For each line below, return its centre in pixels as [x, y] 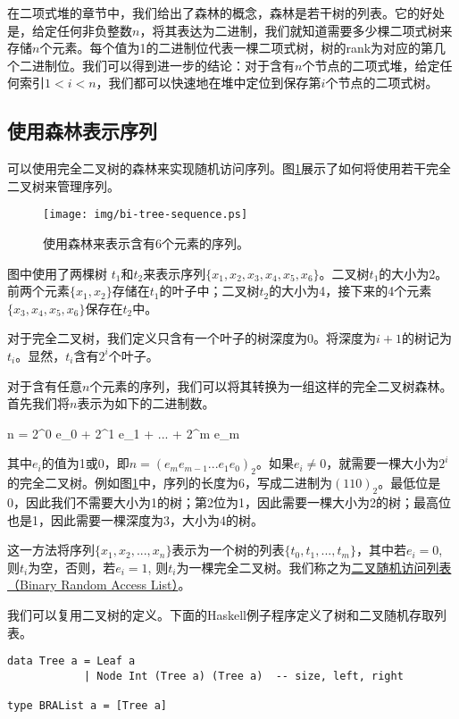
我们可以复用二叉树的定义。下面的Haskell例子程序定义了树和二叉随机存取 [221, 614]
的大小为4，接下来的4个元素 [351, 291]
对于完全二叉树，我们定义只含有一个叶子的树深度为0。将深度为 [192, 338]
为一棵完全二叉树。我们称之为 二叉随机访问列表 [314, 567]
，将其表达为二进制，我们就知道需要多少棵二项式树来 [296, 30]
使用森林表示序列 [82, 131]
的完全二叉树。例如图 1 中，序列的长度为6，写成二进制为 [170, 483]
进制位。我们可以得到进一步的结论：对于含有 [163, 65]
